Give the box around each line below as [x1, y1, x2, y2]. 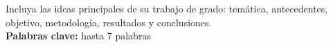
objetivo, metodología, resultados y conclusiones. [6, 15, 212, 29]
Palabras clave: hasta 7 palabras [6, 28, 151, 43]
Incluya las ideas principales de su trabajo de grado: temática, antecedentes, [6, 1, 328, 15]
